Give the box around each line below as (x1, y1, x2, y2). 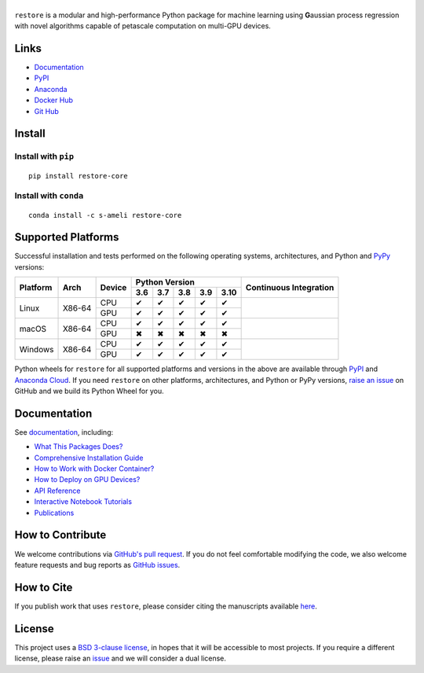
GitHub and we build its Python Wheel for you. (14, 386, 164, 395)
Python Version (135, 277, 196, 288)
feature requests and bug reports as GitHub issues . (14, 560, 181, 569)
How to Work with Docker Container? (34, 464, 155, 473)
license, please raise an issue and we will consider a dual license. (14, 653, 227, 664)
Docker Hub (34, 95, 74, 105)
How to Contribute (14, 528, 107, 542)
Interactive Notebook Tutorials (34, 497, 133, 506)
